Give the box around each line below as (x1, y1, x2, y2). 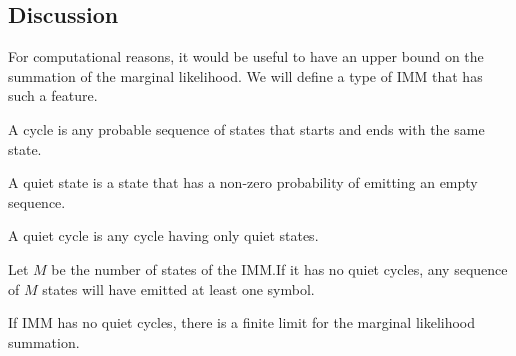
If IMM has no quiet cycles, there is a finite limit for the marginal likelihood (8, 312, 476, 333)
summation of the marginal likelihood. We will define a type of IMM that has (8, 65, 483, 86)
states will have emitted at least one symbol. (42, 278, 315, 299)
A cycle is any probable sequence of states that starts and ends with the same (8, 118, 485, 139)
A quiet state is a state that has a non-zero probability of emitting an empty (8, 172, 478, 193)
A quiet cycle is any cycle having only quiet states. (8, 225, 319, 246)
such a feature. (8, 85, 98, 106)
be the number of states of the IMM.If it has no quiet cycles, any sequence (51, 258, 508, 279)
